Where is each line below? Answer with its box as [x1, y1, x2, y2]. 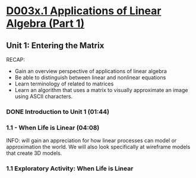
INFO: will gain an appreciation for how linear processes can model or [6, 137, 177, 144]
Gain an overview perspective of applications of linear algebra [14, 68, 167, 75]
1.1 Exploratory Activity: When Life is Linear [6, 164, 134, 173]
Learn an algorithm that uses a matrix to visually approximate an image [14, 87, 188, 93]
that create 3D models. [6, 150, 62, 157]
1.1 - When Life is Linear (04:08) [6, 123, 100, 132]
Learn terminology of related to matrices [14, 80, 114, 87]
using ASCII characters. [14, 93, 73, 100]
